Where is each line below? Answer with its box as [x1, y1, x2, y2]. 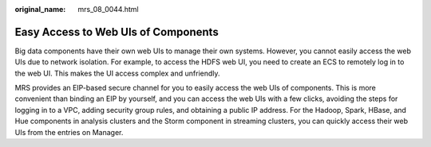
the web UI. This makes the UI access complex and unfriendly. [14, 68, 220, 78]
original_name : [14, 5, 66, 14]
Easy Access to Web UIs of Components [14, 25, 219, 39]
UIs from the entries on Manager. [14, 127, 124, 137]
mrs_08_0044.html [77, 5, 139, 14]
